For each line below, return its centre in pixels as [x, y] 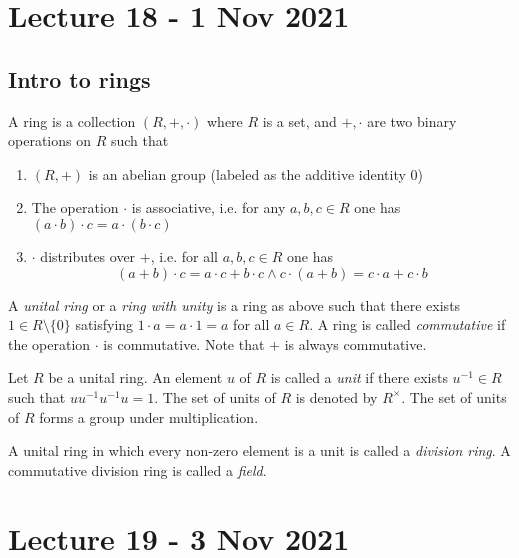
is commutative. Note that [184, 343]
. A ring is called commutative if [407, 324]
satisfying [104, 324]
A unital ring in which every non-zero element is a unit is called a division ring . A [259, 450]
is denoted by [336, 396]
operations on [49, 140]
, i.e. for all [184, 255]
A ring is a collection [72, 120]
